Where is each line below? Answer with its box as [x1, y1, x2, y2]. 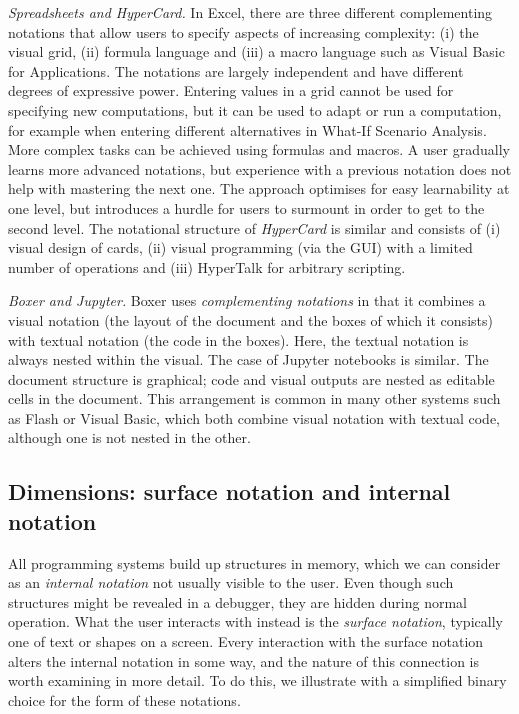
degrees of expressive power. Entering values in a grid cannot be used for [8, 80, 454, 101]
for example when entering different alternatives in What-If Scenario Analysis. [8, 119, 487, 140]
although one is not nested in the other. [8, 427, 251, 448]
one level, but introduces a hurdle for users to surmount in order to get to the [8, 197, 485, 218]
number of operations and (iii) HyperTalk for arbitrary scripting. [8, 256, 406, 277]
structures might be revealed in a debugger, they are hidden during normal [8, 591, 467, 612]
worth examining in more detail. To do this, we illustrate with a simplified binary [8, 670, 507, 691]
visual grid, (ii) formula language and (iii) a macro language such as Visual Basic [8, 41, 505, 62]
